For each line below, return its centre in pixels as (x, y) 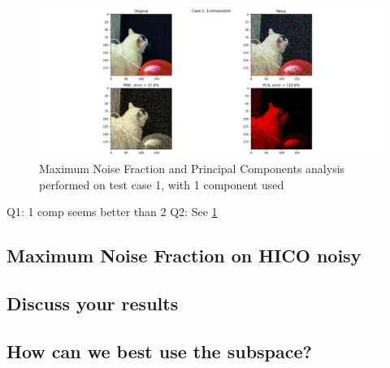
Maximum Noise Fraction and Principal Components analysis (192, 169)
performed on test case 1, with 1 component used (162, 184)
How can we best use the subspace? (159, 351)
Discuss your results (93, 303)
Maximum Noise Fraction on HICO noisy (184, 255)
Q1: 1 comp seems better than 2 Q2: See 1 (112, 212)
